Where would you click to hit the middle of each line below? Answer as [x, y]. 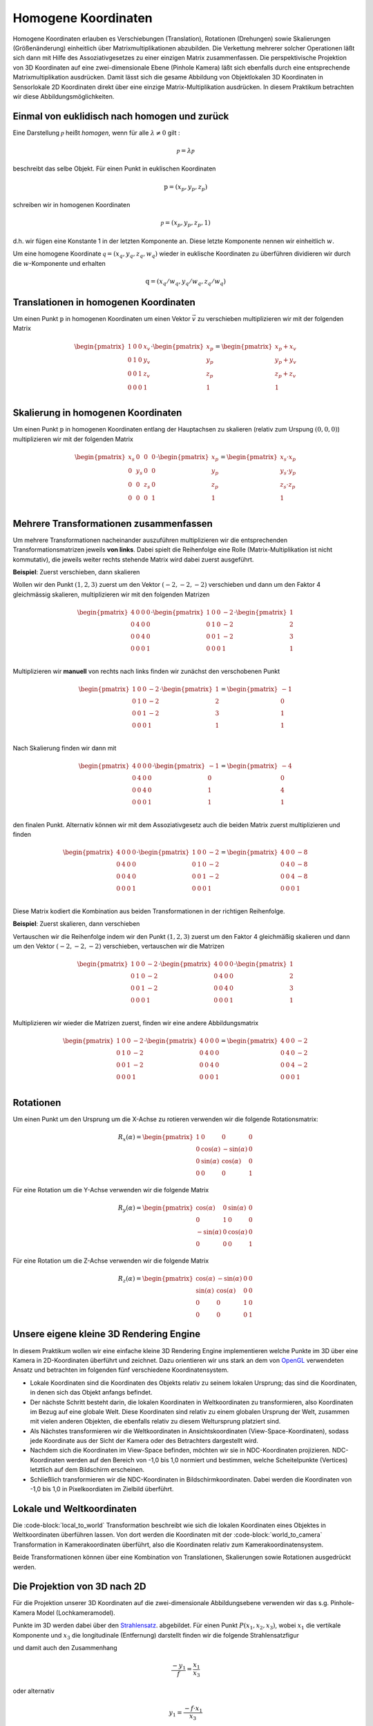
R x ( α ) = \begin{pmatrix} [155, 1138]
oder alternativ [34, 1691]
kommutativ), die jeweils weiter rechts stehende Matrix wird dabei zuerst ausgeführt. [133, 559]
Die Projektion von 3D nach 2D [79, 1587]
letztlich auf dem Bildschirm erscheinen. [87, 1470]
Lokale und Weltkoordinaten [75, 1509]
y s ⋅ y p [288, 472]
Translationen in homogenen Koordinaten [104, 302]
